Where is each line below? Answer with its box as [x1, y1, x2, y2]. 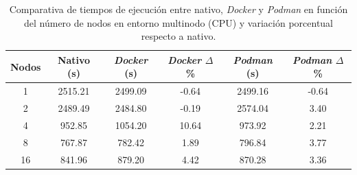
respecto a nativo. [141, 29, 216, 43]
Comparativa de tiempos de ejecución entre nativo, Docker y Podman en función [9, 2, 348, 16]
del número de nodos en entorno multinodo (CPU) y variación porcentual [23, 15, 333, 30]
